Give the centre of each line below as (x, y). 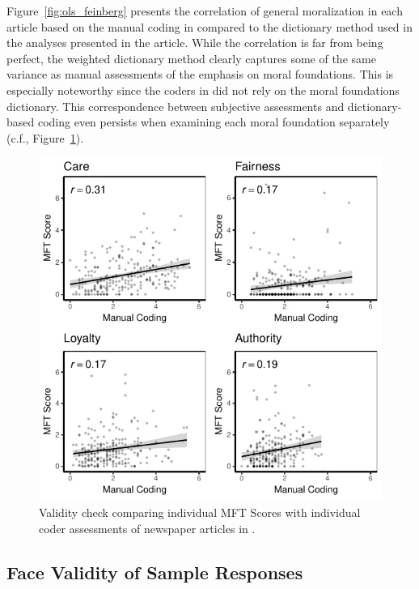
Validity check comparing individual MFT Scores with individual (200, 512)
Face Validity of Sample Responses (155, 572)
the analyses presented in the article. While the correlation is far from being (195, 43)
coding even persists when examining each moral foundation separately (214, 122)
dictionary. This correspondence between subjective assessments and (176, 106)
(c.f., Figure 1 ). (45, 137)
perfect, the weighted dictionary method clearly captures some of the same (191, 58)
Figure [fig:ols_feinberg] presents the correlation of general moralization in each (205, 11)
